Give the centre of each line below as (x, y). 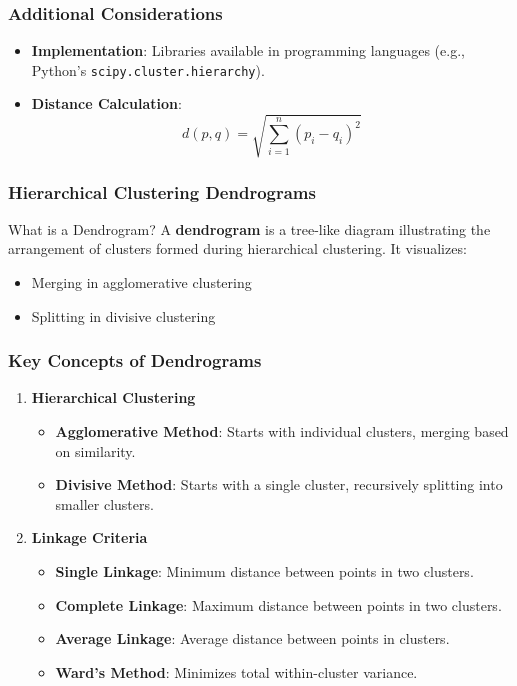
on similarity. (95, 450)
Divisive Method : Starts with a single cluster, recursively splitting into (279, 484)
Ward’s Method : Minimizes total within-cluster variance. (236, 671)
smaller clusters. (104, 503)
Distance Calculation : (106, 103)
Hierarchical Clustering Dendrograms (162, 191)
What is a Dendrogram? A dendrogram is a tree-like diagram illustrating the (249, 228)
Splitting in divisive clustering (123, 315)
